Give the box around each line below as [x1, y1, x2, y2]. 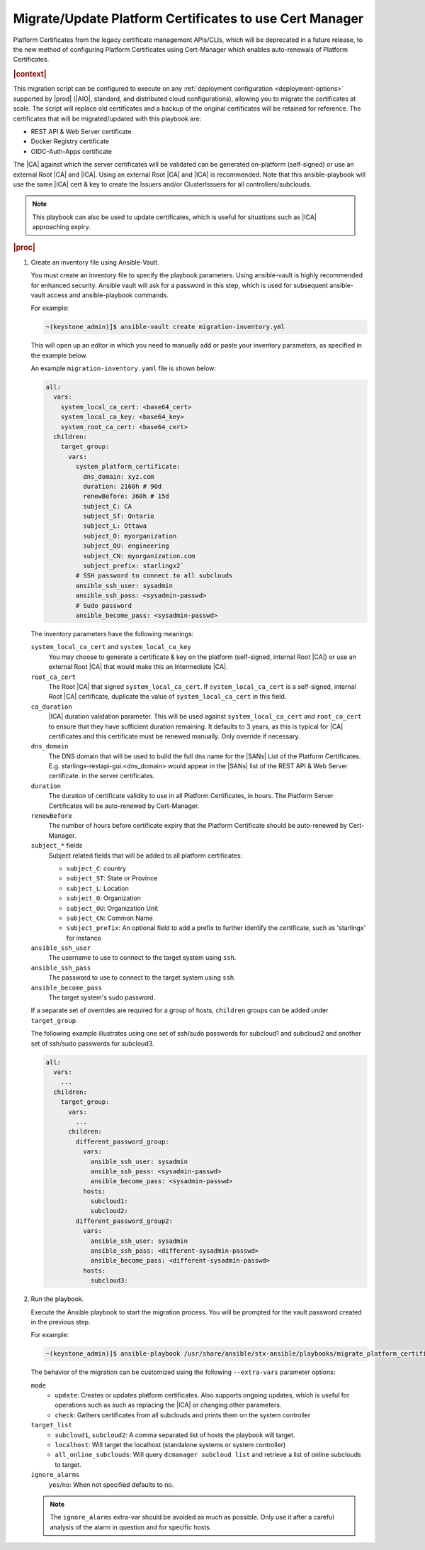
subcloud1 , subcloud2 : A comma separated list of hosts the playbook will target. [55, 1430, 295, 1439]
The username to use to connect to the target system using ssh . [48, 953, 237, 962]
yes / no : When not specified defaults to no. [48, 1480, 174, 1489]
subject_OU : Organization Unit [66, 904, 159, 912]
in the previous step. [30, 1317, 91, 1326]
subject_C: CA [82, 502, 132, 510]
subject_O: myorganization [82, 532, 177, 540]
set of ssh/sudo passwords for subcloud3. [30, 1039, 154, 1048]
